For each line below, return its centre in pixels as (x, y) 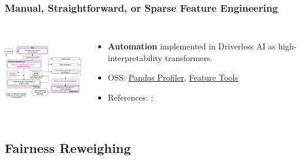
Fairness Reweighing (68, 147)
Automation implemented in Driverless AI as (192, 46)
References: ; (131, 97)
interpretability (135, 57)
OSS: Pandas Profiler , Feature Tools (173, 77)
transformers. (189, 57)
